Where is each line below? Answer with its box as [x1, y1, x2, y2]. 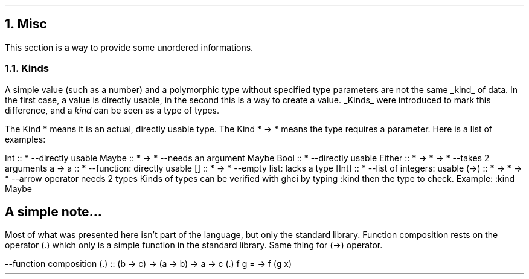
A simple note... [5, 204, 102, 220]
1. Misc [5, 16, 47, 32]
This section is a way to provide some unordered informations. [5, 42, 254, 53]
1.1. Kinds [5, 62, 49, 75]
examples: [5, 133, 46, 144]
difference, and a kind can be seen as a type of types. [5, 104, 220, 115]
